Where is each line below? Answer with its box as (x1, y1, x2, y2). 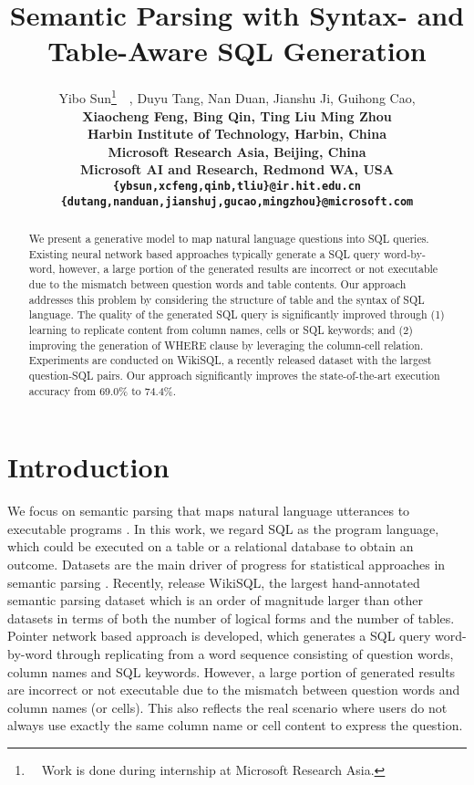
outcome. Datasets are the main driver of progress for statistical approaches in (7, 554, 446, 573)
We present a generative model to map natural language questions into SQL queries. (28, 231, 429, 246)
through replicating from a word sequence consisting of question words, (57, 644, 454, 663)
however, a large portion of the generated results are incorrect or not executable (58, 261, 438, 277)
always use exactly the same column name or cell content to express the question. (7, 716, 463, 735)
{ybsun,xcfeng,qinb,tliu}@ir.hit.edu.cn (112, 179, 362, 193)
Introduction (7, 448, 170, 486)
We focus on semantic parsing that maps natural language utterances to (7, 501, 410, 520)
